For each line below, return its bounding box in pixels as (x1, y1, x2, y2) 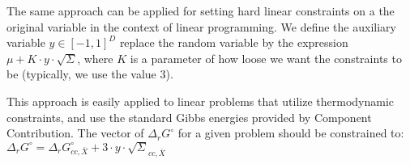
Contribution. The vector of (6, 124, 144, 141)
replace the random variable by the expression (119, 34, 348, 51)
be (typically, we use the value (6, 65, 156, 82)
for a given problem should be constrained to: (177, 124, 404, 141)
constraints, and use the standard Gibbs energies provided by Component (6, 108, 372, 125)
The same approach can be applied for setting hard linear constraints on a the (6, 2, 395, 19)
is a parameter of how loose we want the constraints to (130, 49, 402, 66)
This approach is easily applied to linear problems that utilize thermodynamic (6, 92, 395, 109)
